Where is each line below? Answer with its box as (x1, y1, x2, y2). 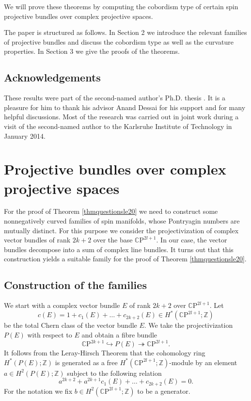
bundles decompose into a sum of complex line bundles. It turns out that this (4, 244, 234, 254)
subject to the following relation (67, 368, 162, 378)
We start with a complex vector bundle (4, 300, 120, 310)
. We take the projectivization (144, 320, 233, 330)
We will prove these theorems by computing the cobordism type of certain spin (4, 1, 238, 11)
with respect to (27, 329, 72, 339)
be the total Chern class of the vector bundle (4, 320, 137, 330)
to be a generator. (137, 385, 190, 396)
